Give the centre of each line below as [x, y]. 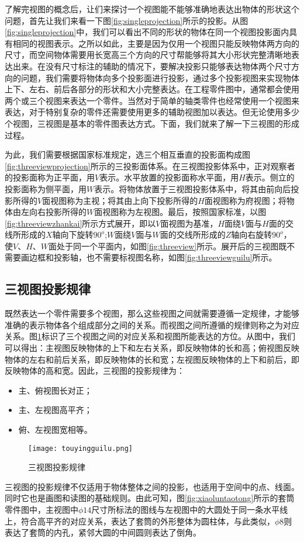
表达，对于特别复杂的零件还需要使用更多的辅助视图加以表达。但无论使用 [144, 112]
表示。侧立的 [270, 177]
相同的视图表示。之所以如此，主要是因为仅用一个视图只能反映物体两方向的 [156, 43]
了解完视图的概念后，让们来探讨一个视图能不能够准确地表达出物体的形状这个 [152, 9]
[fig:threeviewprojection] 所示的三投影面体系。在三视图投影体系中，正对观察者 [150, 166]
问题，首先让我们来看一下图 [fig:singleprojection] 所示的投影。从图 [127, 20]
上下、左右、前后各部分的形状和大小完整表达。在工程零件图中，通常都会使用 [152, 89]
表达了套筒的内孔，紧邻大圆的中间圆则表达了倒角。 [103, 532]
